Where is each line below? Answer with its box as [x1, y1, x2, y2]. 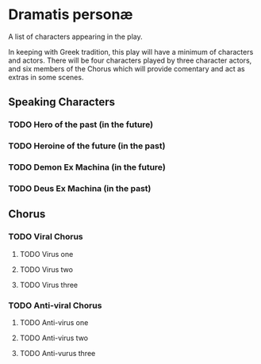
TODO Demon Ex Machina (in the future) [8, 162, 167, 173]
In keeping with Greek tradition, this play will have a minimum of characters [8, 47, 254, 56]
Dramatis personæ [8, 6, 133, 24]
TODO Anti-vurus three [19, 349, 96, 358]
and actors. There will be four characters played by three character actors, [8, 56, 252, 65]
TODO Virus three [19, 280, 79, 289]
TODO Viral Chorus [8, 232, 83, 243]
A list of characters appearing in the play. [8, 32, 143, 41]
